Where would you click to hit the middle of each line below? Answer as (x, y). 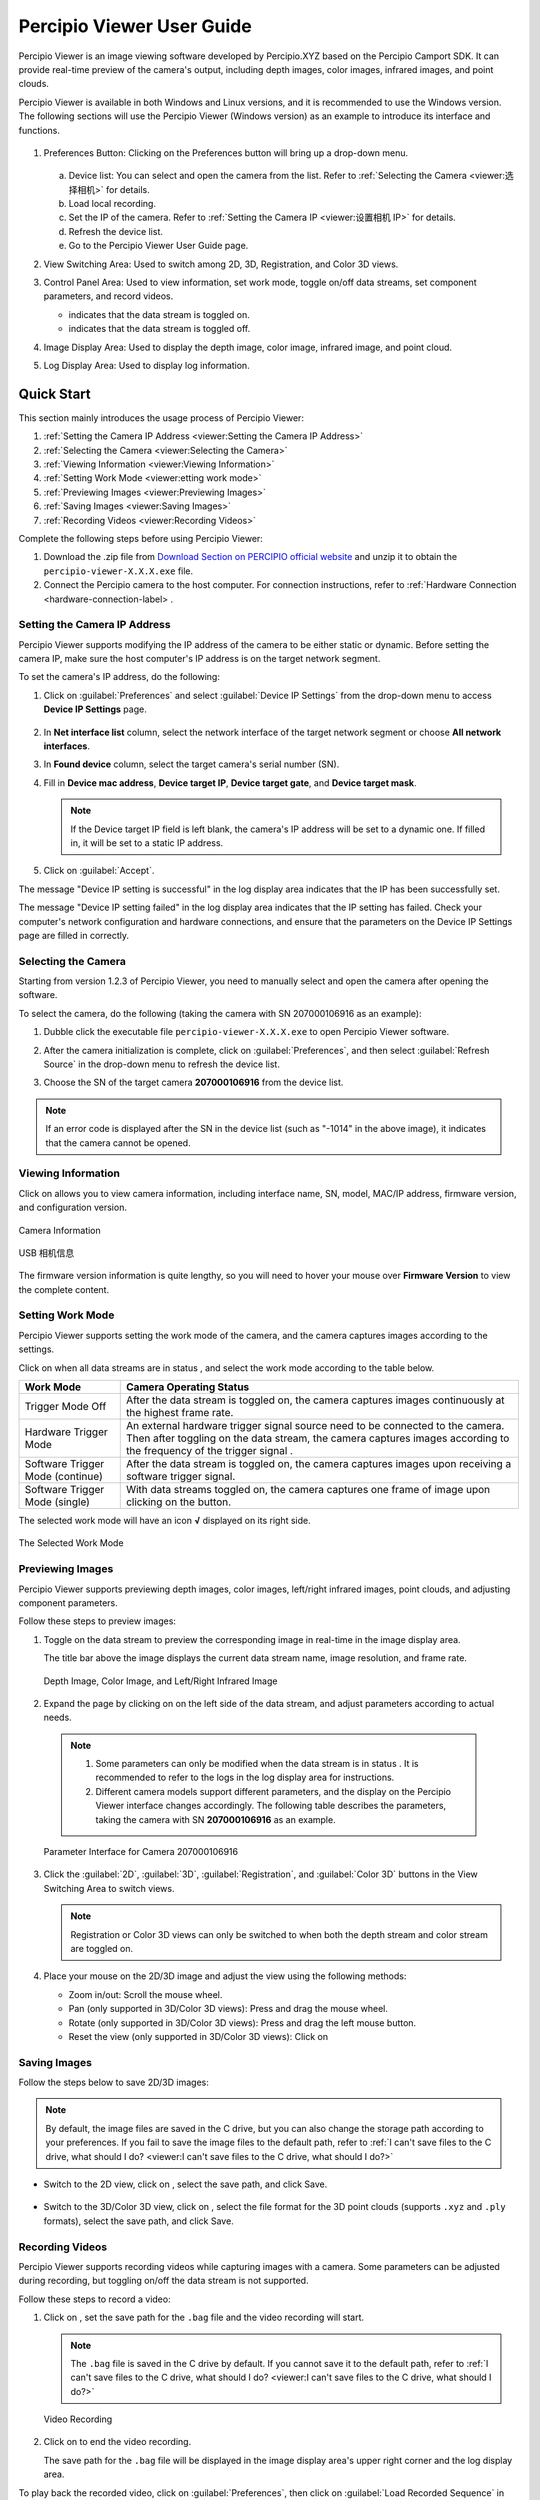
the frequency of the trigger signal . (209, 1451)
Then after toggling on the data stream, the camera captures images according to (317, 1438)
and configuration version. (72, 1207)
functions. (39, 130)
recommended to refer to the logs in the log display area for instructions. (245, 1777)
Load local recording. (112, 204)
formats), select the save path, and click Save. (138, 2221)
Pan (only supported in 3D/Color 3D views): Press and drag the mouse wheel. (228, 2009)
